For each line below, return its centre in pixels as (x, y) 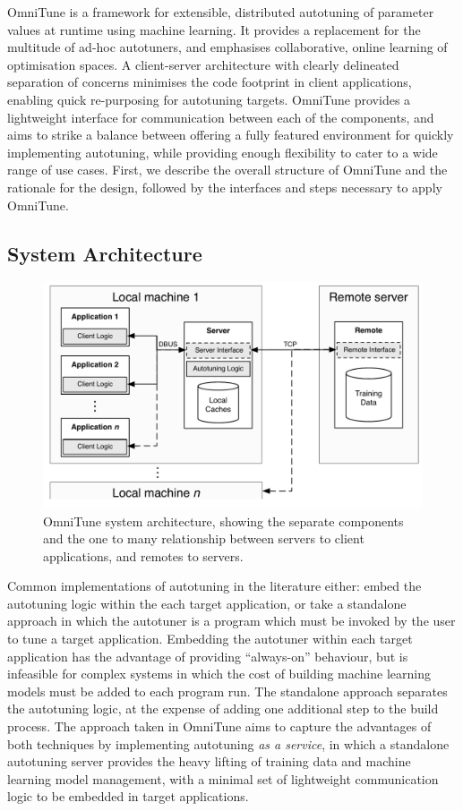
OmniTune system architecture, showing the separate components (223, 521)
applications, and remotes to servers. (143, 555)
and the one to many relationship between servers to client (204, 538)
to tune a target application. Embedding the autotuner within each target (210, 639)
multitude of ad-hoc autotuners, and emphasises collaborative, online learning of (227, 47)
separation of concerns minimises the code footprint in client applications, (210, 82)
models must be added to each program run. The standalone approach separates (227, 691)
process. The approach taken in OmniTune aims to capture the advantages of (219, 726)
